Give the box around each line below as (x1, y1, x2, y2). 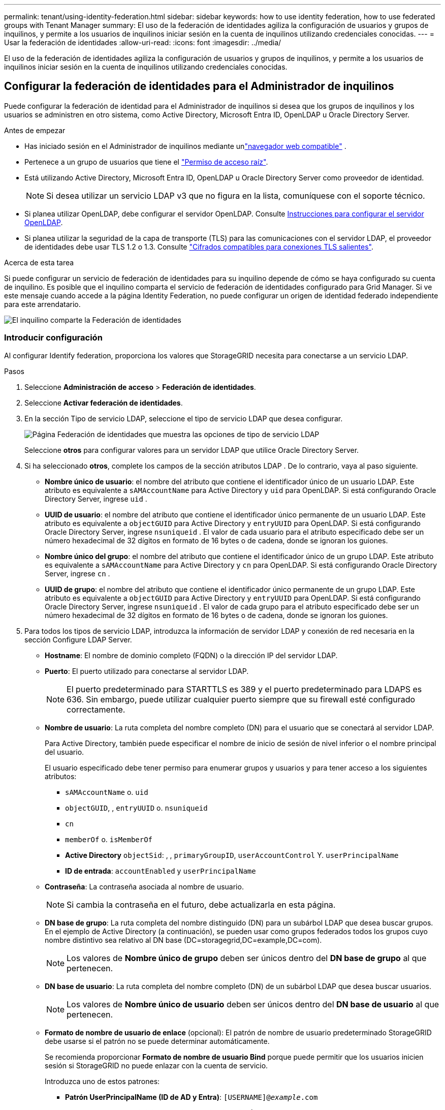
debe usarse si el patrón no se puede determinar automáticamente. (45, 1036, 270, 1045)
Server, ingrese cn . (45, 569, 110, 578)
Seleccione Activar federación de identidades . (24, 398, 183, 407)
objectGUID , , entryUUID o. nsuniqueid (65, 803, 208, 812)
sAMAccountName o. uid (65, 787, 148, 796)
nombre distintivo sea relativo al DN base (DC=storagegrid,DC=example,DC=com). (45, 935, 322, 944)
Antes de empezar (4, 126, 66, 135)
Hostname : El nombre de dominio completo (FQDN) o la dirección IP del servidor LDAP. (45, 651, 338, 660)
